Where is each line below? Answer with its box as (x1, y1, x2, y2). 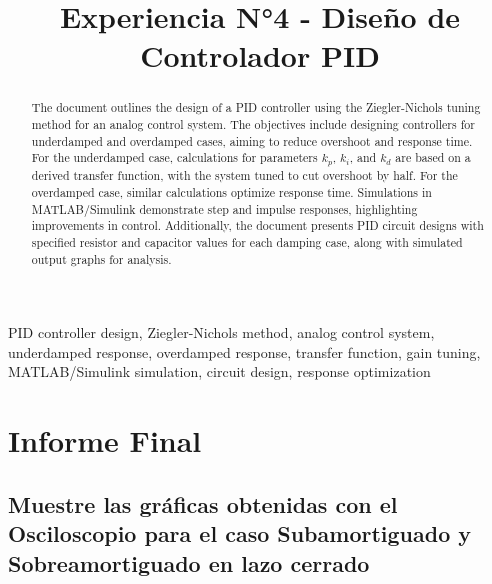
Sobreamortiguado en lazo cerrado (8, 547, 370, 578)
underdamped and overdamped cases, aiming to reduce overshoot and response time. (31, 132, 473, 149)
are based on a (395, 149, 471, 166)
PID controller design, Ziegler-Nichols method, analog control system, (8, 322, 435, 343)
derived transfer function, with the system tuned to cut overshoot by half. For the (31, 167, 458, 184)
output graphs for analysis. (31, 250, 172, 267)
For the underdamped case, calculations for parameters (31, 149, 318, 166)
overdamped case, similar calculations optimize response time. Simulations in (31, 183, 432, 200)
